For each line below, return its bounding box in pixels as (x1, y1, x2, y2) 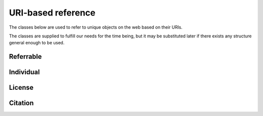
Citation (9, 99, 34, 107)
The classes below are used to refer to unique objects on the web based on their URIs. (9, 24, 183, 30)
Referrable (9, 52, 42, 61)
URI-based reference (9, 7, 96, 18)
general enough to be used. (9, 40, 65, 46)
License (9, 83, 34, 92)
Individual (9, 68, 40, 76)
